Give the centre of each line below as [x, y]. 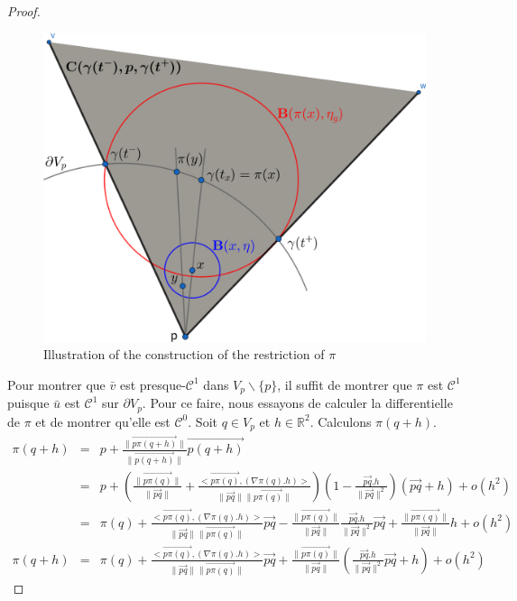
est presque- [152, 384]
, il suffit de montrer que [345, 384]
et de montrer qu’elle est [103, 421]
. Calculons [341, 421]
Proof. [24, 11]
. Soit [203, 421]
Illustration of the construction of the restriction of [184, 354]
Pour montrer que [56, 384]
